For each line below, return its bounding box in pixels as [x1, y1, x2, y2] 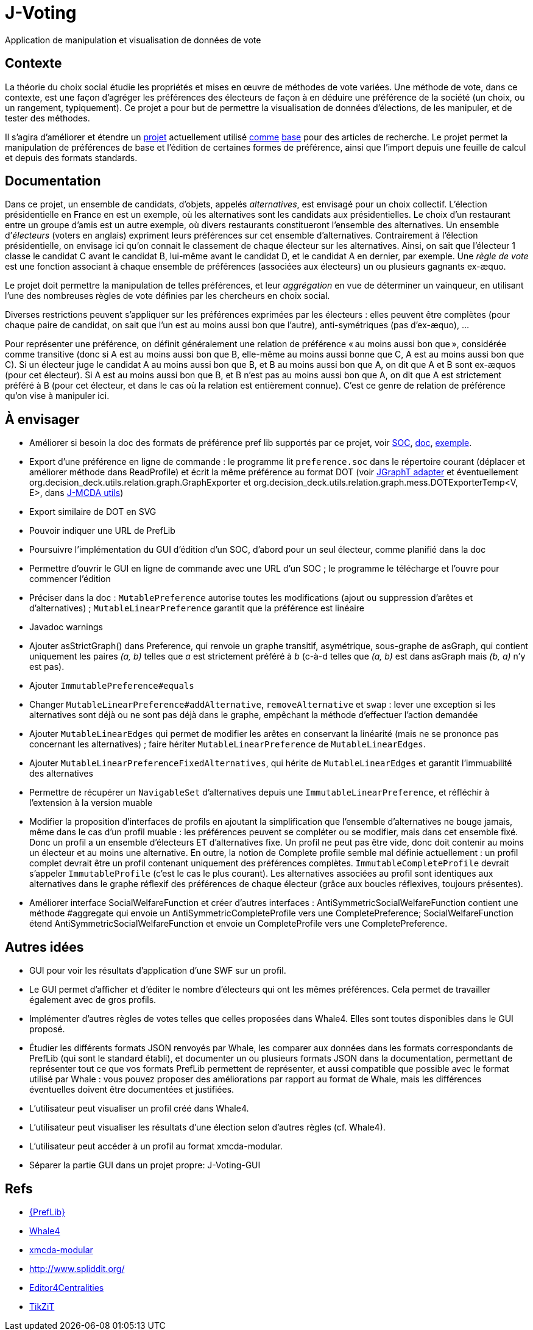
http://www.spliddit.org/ [29, 1263, 125, 1274]
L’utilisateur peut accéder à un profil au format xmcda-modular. [29, 1141, 283, 1152]
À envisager [5, 411, 80, 427]
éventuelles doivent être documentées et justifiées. [29, 1084, 235, 1095]
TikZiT [29, 1301, 55, 1312]
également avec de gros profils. [29, 994, 157, 1005]
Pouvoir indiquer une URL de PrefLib [29, 525, 175, 536]
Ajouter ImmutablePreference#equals [29, 680, 194, 691]
